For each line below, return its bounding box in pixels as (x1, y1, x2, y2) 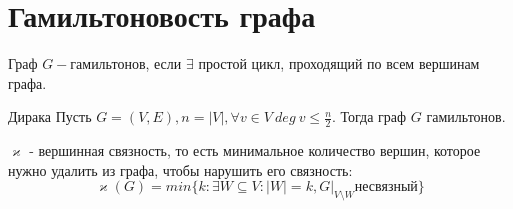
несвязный (354, 180, 418, 195)
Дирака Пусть (8, 106, 92, 127)
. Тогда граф (332, 106, 407, 127)
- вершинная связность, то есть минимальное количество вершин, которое (29, 140, 481, 161)
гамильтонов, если (70, 53, 182, 74)
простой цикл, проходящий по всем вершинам (198, 53, 480, 74)
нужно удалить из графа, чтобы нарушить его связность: (8, 159, 353, 180)
